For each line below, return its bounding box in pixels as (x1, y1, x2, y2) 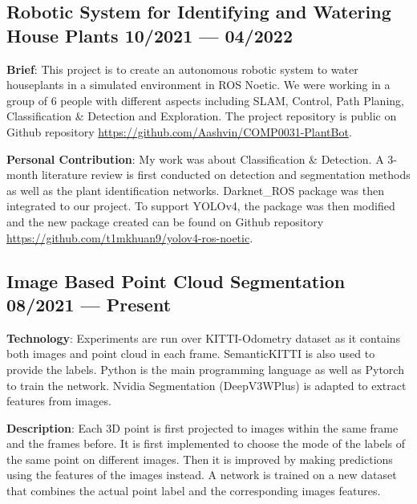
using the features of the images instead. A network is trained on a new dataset (6, 466, 397, 483)
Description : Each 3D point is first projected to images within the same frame (6, 419, 399, 436)
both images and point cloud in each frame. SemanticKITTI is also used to (6, 345, 375, 362)
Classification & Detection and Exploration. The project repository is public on (6, 108, 397, 124)
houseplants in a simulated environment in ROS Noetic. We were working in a (6, 76, 391, 93)
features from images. (6, 392, 111, 409)
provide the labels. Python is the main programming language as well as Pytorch (6, 360, 404, 377)
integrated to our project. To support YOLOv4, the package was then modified (6, 197, 395, 214)
